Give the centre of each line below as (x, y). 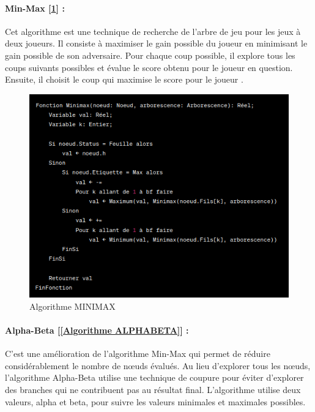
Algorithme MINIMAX (72, 306)
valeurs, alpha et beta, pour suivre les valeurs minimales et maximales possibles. (155, 401)
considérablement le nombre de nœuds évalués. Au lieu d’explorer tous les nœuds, (158, 365)
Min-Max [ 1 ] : (35, 8)
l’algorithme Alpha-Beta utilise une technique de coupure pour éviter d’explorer (154, 377)
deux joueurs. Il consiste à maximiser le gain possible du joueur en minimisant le (156, 43)
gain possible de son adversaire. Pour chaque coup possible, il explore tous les (150, 55)
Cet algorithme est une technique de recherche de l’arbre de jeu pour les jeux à (153, 31)
